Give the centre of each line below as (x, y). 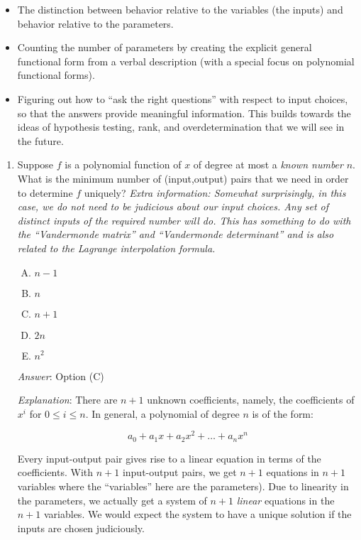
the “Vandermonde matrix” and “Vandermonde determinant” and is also (176, 234)
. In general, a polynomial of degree (162, 413)
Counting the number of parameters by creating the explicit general (165, 47)
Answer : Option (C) (61, 376)
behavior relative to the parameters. (95, 23)
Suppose (35, 164)
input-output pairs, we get (179, 472)
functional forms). (56, 75)
